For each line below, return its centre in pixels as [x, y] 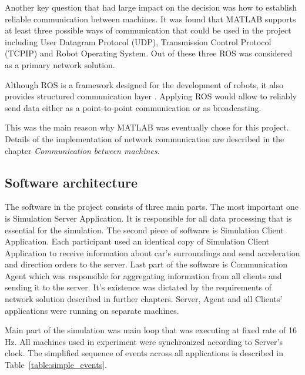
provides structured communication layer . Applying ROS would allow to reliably [151, 96]
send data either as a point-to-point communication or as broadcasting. [133, 107]
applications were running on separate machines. [92, 310]
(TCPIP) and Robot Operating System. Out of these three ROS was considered [149, 53]
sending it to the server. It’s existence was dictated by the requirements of [138, 287]
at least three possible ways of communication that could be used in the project [148, 30]
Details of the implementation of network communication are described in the [145, 138]
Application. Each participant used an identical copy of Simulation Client [137, 241]
